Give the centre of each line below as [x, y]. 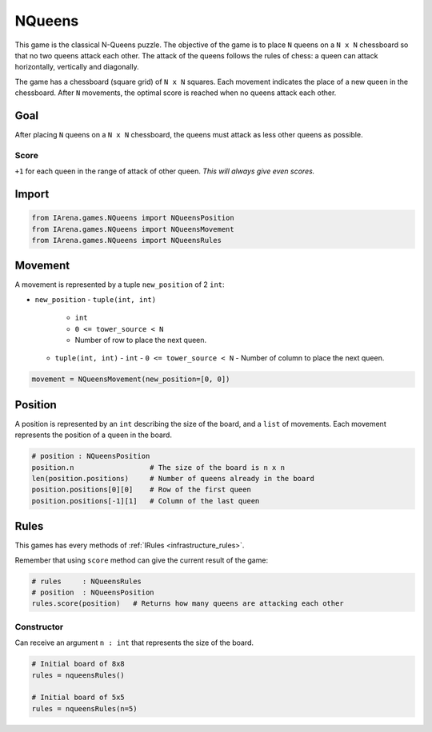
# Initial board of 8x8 [78, 664]
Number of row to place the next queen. [141, 340]
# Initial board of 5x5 [78, 698]
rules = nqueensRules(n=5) [84, 708]
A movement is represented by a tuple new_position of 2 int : [120, 284]
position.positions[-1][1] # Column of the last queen [146, 501]
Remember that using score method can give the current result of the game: [141, 560]
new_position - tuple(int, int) [95, 299]
